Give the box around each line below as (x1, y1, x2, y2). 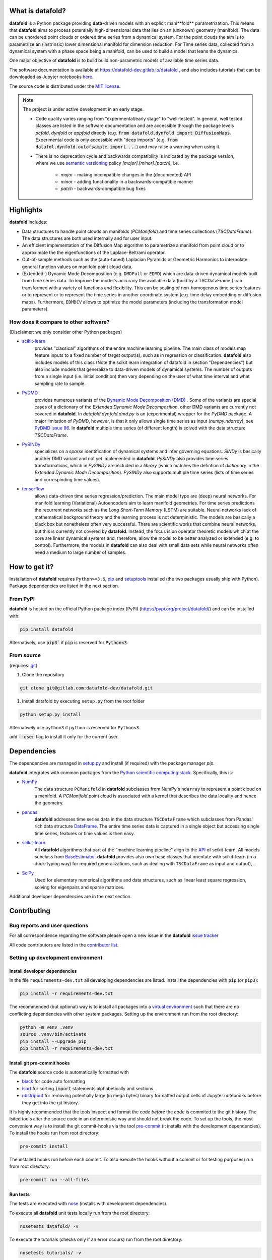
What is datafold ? (9, 7, 66, 15)
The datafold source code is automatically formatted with (9, 1069, 129, 1075)
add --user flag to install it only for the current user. (9, 734, 119, 740)
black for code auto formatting (22, 1079, 85, 1085)
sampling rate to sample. (34, 381, 86, 387)
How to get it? (9, 562, 54, 571)
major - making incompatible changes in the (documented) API (60, 171, 191, 177)
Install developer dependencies (9, 968, 77, 974)
